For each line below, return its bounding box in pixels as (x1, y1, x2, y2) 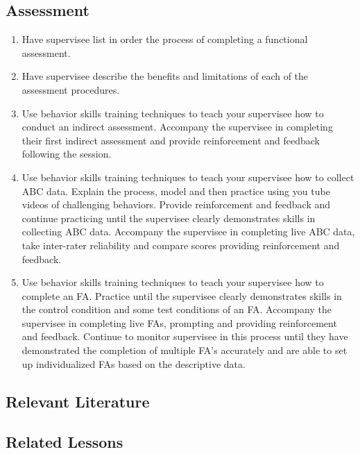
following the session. (22, 146, 112, 161)
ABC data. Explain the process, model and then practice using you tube (22, 183, 330, 198)
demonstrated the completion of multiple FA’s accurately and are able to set (22, 343, 348, 358)
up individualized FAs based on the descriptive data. (22, 356, 246, 371)
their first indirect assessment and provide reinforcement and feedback (22, 133, 320, 147)
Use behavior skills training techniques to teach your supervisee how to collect (22, 169, 354, 184)
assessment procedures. (22, 82, 120, 96)
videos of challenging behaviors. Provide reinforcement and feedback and (22, 197, 331, 212)
